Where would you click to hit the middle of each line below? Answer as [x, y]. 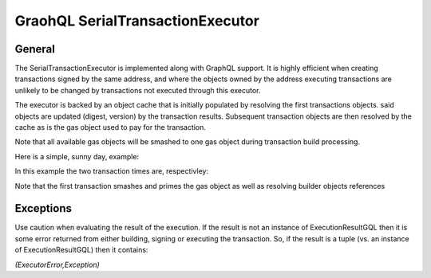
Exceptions [43, 208]
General [35, 49]
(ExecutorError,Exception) [57, 264]
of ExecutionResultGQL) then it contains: [81, 250]
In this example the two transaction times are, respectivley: [112, 171]
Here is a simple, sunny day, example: [77, 156]
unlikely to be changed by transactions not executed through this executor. [138, 90]
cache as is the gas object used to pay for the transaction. [111, 127]
